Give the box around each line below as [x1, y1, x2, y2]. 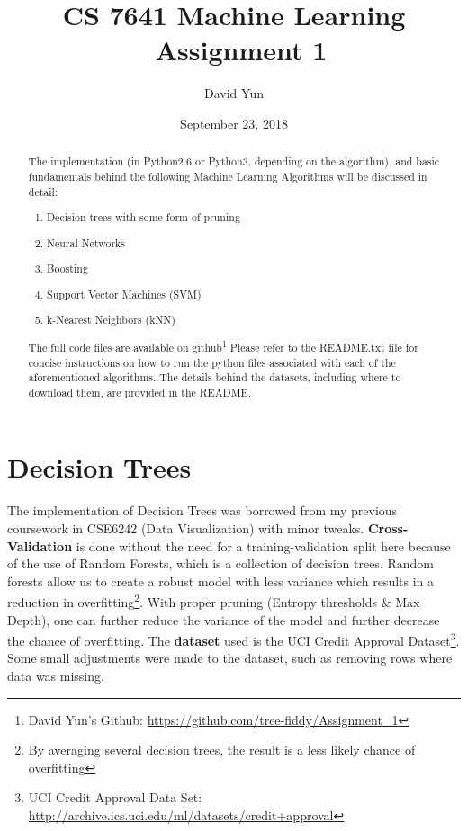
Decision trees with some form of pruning [47, 210, 240, 225]
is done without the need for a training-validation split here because [76, 536, 451, 555]
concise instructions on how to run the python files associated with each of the [28, 354, 396, 370]
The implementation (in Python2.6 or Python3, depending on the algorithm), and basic [28, 154, 440, 169]
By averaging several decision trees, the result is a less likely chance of [28, 740, 416, 759]
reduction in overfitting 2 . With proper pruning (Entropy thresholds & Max [7, 590, 420, 612]
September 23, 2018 [180, 113, 288, 132]
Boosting [47, 261, 88, 276]
